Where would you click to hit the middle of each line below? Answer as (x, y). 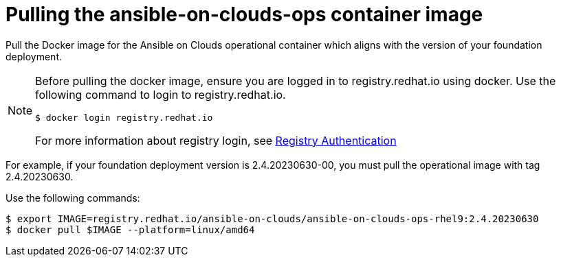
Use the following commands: (73, 198)
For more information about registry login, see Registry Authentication (216, 140)
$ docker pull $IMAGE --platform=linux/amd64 (130, 229)
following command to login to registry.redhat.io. (161, 94)
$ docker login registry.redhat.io (124, 117)
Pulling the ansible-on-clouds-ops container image (244, 14)
